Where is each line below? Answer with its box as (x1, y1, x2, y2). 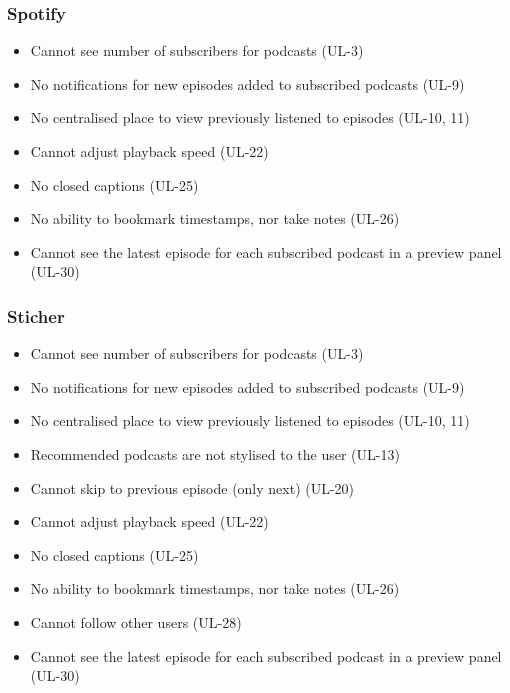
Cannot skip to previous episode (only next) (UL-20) (30, 477, 355, 498)
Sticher (7, 303, 65, 328)
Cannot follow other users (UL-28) (30, 611, 242, 632)
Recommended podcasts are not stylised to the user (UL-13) (30, 443, 400, 464)
